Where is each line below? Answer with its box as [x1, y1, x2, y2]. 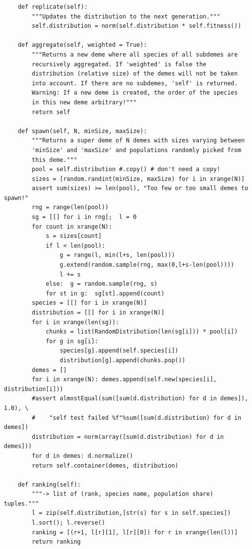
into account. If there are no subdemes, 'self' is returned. [32, 79, 238, 87]
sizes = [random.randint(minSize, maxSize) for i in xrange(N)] [32, 175, 245, 182]
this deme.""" [32, 156, 78, 163]
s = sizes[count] [45, 233, 102, 240]
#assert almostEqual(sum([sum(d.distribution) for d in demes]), [32, 395, 249, 402]
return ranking [32, 538, 81, 546]
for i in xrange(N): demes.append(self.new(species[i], [32, 376, 217, 383]
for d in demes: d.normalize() [32, 452, 133, 459]
